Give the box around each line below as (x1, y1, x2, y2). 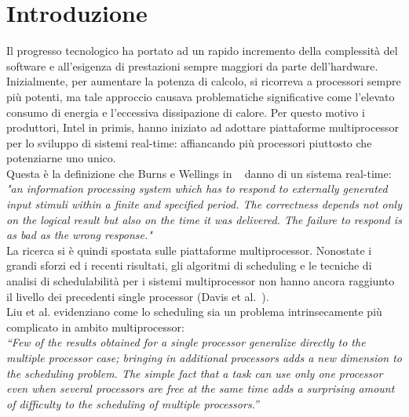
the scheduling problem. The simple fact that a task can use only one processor (6, 364, 383, 381)
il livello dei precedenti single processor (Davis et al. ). (6, 288, 269, 304)
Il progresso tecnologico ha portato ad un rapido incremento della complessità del (6, 42, 398, 59)
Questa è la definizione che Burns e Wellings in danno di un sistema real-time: (6, 165, 392, 181)
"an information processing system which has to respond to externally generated (6, 180, 388, 197)
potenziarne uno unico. (6, 150, 116, 166)
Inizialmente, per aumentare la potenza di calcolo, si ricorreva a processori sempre (6, 73, 401, 89)
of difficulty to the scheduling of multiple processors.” (6, 395, 259, 412)
